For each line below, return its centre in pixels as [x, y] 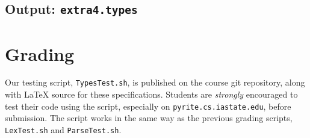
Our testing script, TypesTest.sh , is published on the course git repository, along [155, 82]
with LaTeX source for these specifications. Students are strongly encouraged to [151, 94]
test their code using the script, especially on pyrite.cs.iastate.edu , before [148, 106]
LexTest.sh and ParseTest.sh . [63, 129]
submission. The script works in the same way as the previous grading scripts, [149, 118]
